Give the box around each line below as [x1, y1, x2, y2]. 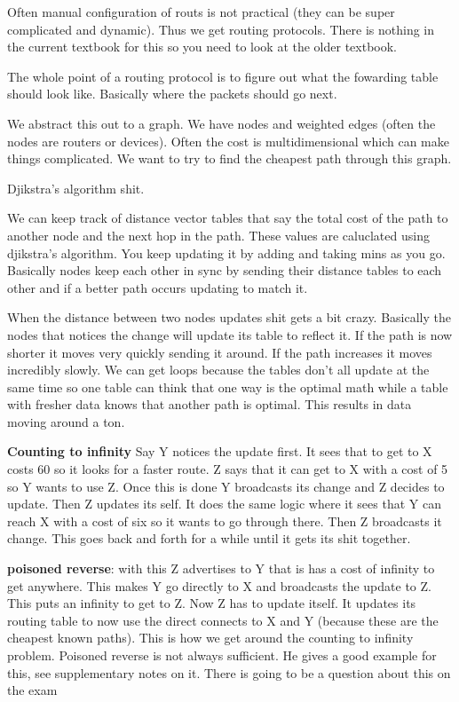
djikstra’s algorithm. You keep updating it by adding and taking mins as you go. [7, 243, 446, 262]
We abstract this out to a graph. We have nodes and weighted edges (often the [7, 114, 436, 132]
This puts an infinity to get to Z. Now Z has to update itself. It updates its [7, 594, 416, 612]
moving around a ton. [7, 412, 125, 430]
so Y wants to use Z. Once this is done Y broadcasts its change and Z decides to [7, 477, 445, 495]
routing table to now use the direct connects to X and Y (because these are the [7, 611, 439, 629]
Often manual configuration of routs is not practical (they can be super [7, 3, 395, 20]
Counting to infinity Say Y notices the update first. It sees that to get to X [7, 442, 432, 461]
